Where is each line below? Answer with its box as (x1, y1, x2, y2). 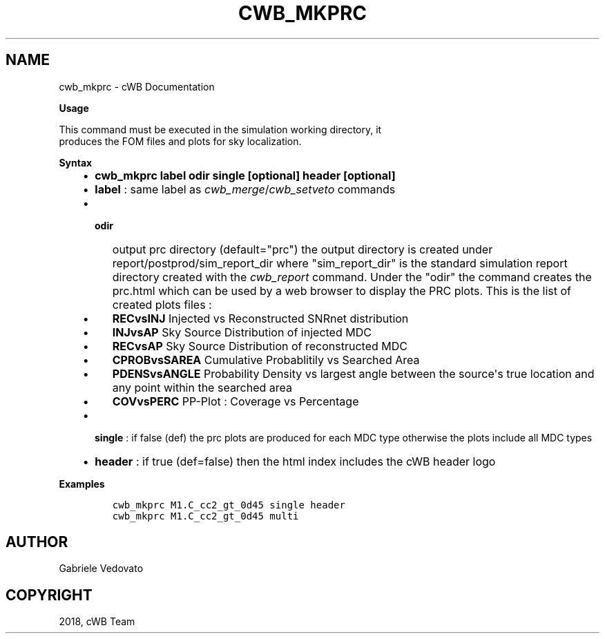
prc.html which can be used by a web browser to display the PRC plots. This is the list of (112, 283, 571, 298)
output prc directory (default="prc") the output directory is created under (112, 242, 493, 256)
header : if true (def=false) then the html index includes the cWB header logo (95, 454, 496, 468)
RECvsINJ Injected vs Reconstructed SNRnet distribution (112, 311, 409, 325)
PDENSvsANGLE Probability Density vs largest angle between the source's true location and (112, 366, 595, 381)
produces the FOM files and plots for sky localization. (59, 135, 302, 147)
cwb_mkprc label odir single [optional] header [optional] (95, 168, 396, 182)
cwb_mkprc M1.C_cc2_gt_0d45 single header (112, 499, 345, 511)
